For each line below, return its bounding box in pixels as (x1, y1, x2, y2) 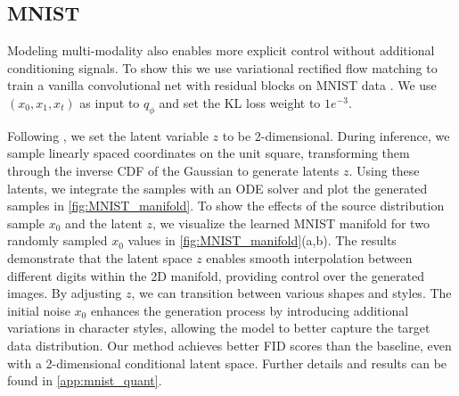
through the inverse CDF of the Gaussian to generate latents (7, 161, 340, 179)
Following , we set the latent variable (7, 126, 209, 144)
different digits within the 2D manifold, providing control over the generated (7, 266, 424, 285)
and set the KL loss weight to (159, 93, 321, 111)
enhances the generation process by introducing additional (90, 301, 409, 319)
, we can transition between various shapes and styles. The (131, 284, 452, 302)
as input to (79, 93, 140, 111)
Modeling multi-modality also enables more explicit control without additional (7, 41, 435, 60)
